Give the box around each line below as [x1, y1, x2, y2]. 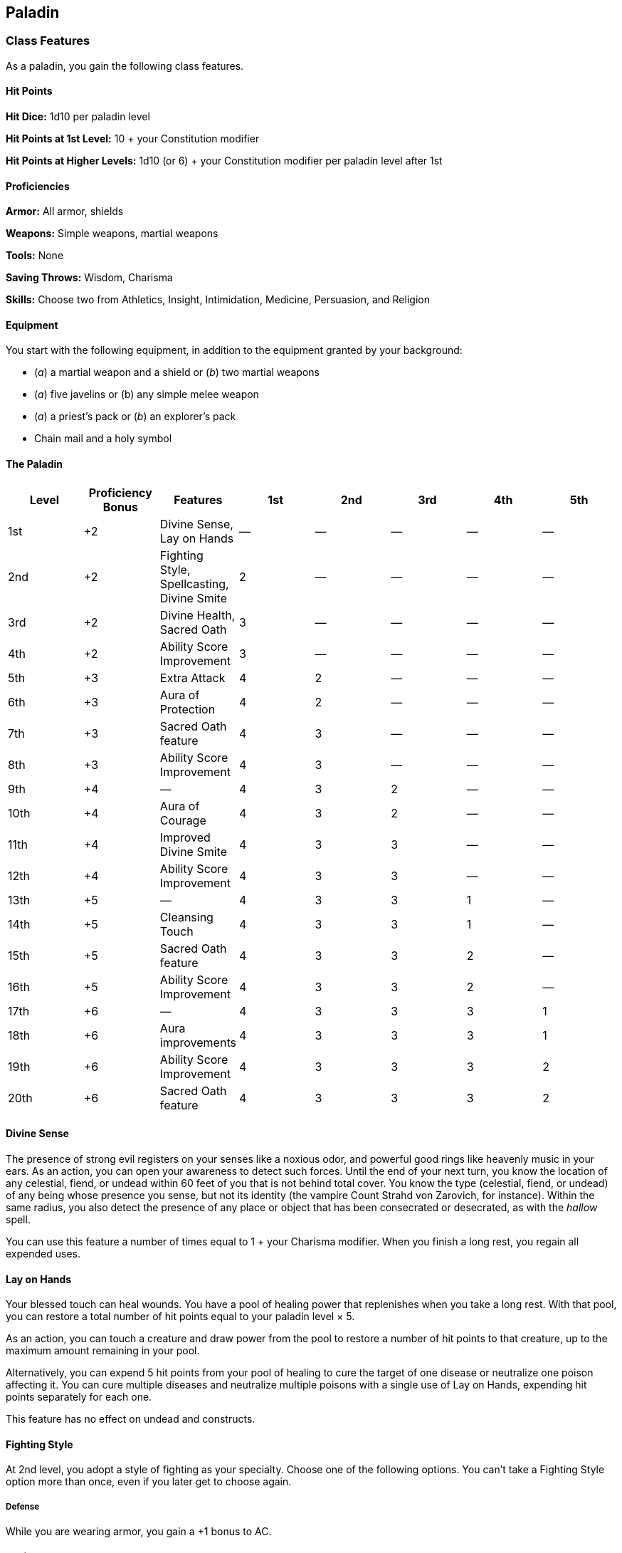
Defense [6, 1501, 40, 1512]
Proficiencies [6, 179, 70, 192]
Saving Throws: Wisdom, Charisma [6, 271, 173, 284]
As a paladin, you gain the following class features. [6, 59, 244, 72]
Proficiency [88, 485, 152, 500]
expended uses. [6, 1247, 80, 1260]
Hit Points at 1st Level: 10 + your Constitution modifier [6, 132, 260, 145]
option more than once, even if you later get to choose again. [6, 1475, 292, 1488]
